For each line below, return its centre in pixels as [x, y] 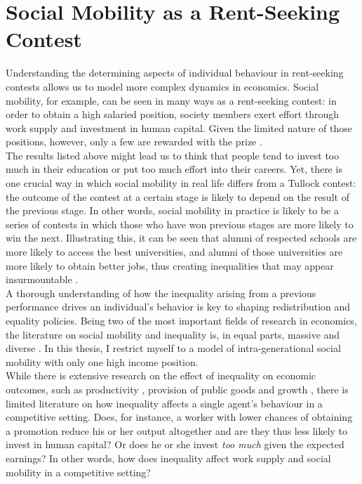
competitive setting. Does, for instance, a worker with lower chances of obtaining [179, 417]
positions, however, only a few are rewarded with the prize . [134, 142]
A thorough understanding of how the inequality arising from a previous [161, 293]
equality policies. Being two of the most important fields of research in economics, [181, 320]
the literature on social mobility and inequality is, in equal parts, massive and [173, 334]
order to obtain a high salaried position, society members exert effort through [173, 114]
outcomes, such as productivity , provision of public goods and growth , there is [177, 389]
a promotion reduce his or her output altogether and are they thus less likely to [177, 430]
